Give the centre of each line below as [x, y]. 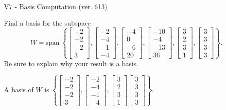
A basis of [19, 89]
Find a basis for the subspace [47, 22]
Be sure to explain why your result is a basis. [71, 63]
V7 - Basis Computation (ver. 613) [56, 6]
